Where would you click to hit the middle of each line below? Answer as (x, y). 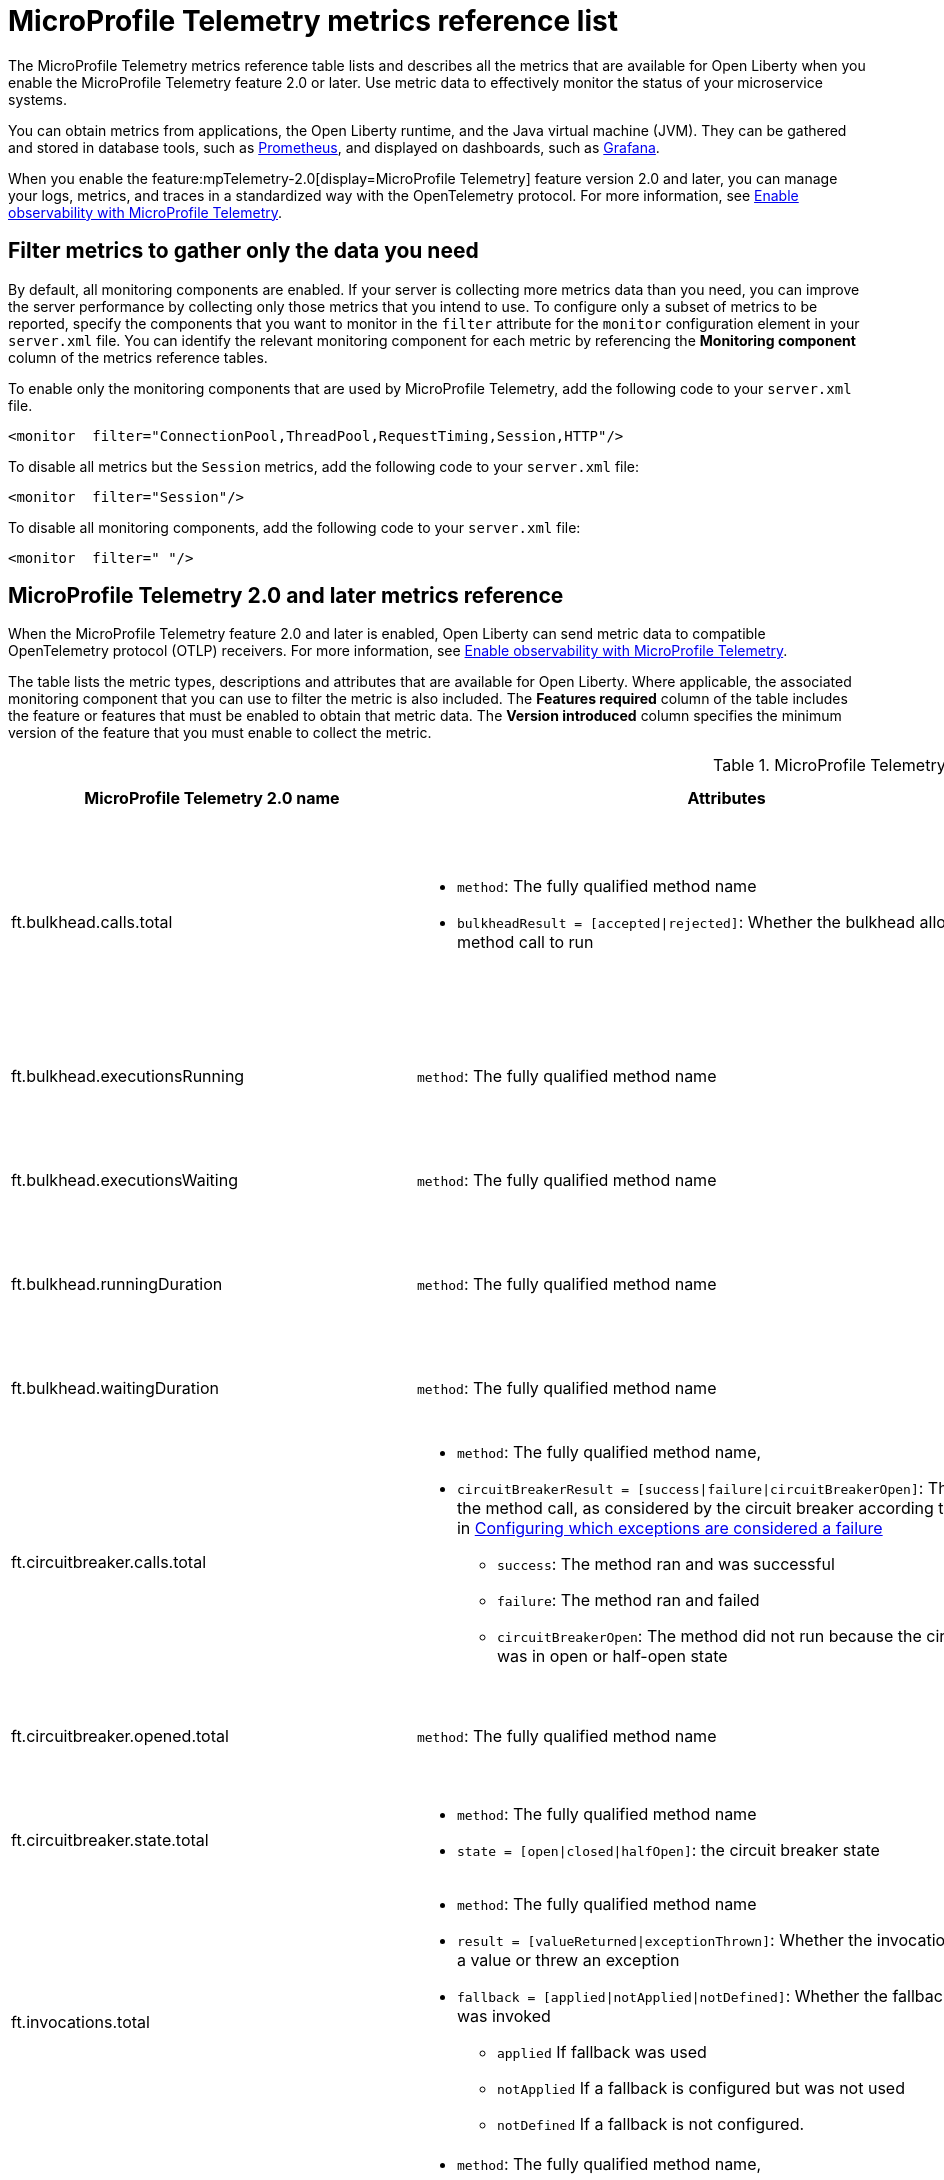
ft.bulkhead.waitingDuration (115, 1388)
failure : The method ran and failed (628, 1600)
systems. (37, 99)
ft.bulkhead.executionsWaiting (124, 1180)
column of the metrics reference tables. (138, 357)
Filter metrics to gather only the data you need (243, 251)
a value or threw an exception (568, 1960)
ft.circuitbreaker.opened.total (120, 1736)
